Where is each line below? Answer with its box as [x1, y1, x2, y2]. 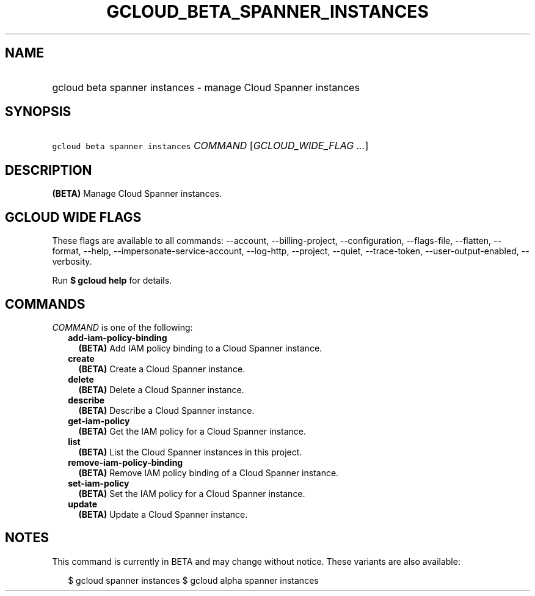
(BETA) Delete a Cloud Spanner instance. [78, 384, 244, 395]
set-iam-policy [68, 477, 129, 488]
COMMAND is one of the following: [52, 322, 193, 333]
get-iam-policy [68, 415, 130, 426]
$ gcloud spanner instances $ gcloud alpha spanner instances [68, 575, 319, 586]
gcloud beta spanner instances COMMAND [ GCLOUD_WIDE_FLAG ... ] [52, 139, 369, 152]
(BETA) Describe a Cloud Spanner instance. [78, 405, 255, 416]
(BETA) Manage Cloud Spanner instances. [52, 188, 222, 199]
